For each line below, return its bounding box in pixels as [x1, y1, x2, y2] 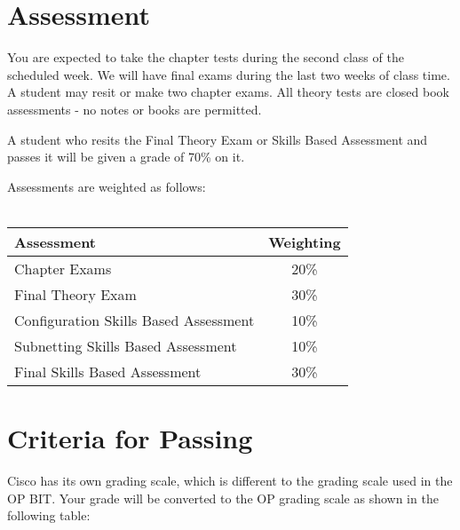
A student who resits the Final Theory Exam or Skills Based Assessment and [7, 130, 428, 148]
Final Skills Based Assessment [14, 360, 202, 382]
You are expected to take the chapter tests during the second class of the [7, 48, 404, 67]
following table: [7, 506, 91, 525]
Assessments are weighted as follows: [7, 177, 206, 195]
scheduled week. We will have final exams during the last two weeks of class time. [7, 65, 450, 83]
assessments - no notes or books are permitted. [7, 99, 262, 118]
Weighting [268, 231, 341, 252]
